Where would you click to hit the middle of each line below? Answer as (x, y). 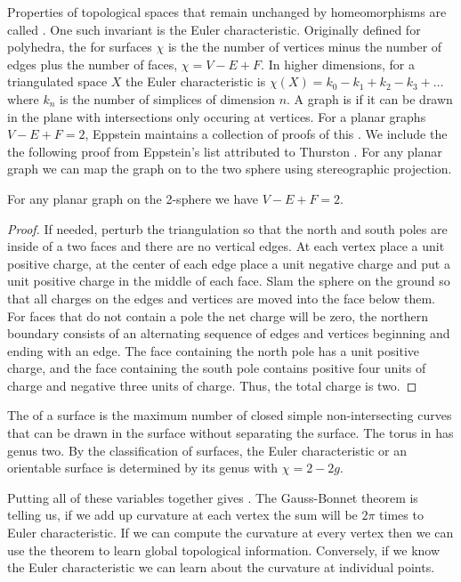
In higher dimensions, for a (341, 64)
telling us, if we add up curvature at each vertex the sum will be (182, 515)
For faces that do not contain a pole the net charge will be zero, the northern (218, 315)
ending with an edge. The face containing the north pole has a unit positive (213, 350)
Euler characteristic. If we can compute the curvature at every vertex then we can (230, 533)
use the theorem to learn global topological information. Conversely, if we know (224, 550)
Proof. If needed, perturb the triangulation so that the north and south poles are (227, 228)
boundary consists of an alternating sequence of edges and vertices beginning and (229, 333)
